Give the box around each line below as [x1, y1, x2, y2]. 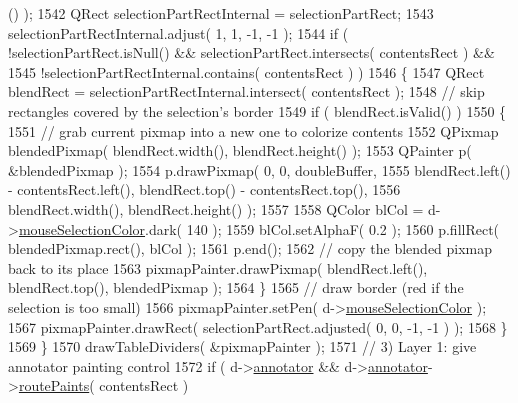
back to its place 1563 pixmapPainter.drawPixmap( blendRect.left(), [8, 257, 428, 278]
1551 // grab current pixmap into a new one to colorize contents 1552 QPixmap [8, 120, 499, 141]
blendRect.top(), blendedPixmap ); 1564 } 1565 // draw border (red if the [8, 277, 464, 298]
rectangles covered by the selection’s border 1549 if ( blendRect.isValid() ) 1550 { [8, 100, 507, 121]
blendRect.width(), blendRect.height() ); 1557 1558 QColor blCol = [8, 198, 424, 219]
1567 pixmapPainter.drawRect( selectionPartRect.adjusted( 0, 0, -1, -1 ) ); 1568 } [8, 316, 508, 337]
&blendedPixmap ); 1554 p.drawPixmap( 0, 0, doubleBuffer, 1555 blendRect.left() [8, 159, 511, 180]
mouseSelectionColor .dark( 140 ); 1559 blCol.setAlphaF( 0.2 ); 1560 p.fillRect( [18, 218, 500, 239]
